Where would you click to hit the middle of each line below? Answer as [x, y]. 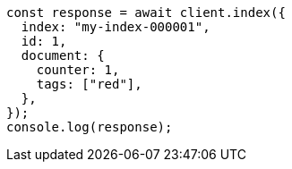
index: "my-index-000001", [116, 27]
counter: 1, [78, 70]
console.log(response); [90, 127]
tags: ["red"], [89, 84]
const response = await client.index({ [146, 13]
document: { [63, 55]
